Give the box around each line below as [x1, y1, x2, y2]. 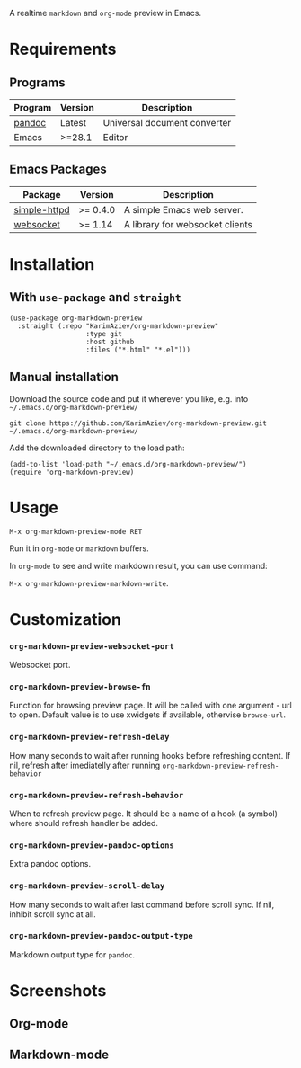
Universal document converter [102, 117, 232, 129]
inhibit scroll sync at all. [9, 908, 96, 920]
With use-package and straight [9, 289, 181, 305]
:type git [85, 329, 123, 338]
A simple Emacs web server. [124, 203, 244, 216]
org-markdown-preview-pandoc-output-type [9, 930, 193, 941]
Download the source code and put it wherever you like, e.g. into [9, 393, 249, 404]
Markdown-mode [9, 1046, 110, 1062]
